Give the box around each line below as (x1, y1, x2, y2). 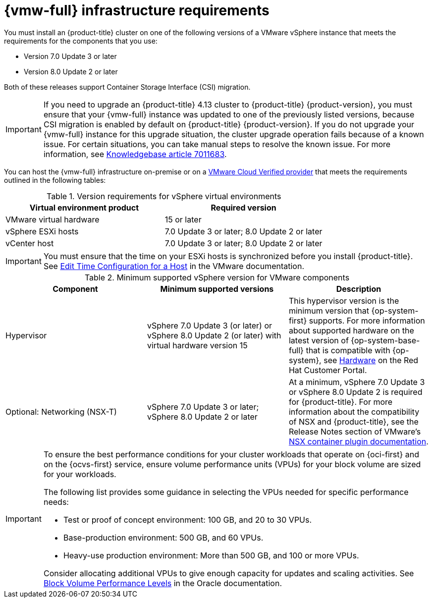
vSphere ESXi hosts (5, 226, 79, 236)
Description (336, 283, 381, 294)
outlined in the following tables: (4, 175, 106, 184)
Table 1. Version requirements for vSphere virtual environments (46, 191, 281, 201)
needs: (43, 496, 69, 507)
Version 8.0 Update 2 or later (24, 67, 118, 76)
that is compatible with (306, 345, 390, 355)
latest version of (288, 335, 349, 345)
